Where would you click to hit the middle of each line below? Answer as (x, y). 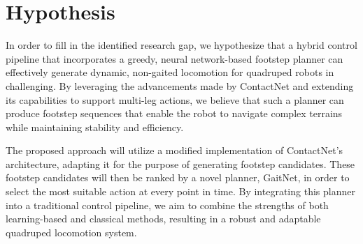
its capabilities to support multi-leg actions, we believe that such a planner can (175, 99)
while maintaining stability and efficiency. (95, 127)
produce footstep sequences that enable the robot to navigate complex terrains (174, 113)
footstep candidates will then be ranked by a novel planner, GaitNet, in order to (178, 177)
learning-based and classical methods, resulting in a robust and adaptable (163, 219)
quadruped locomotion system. (71, 232)
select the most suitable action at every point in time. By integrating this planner (180, 191)
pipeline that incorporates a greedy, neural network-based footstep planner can (175, 58)
